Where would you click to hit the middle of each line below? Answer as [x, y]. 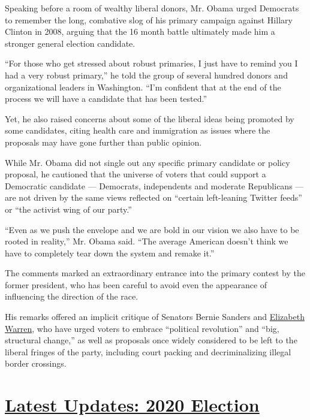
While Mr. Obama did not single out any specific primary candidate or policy [148, 162]
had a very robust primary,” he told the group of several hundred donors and [146, 75]
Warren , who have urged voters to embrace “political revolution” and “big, [142, 328]
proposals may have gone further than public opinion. [103, 142]
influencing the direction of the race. [72, 296]
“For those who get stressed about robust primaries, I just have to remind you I [151, 63]
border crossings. [36, 363]
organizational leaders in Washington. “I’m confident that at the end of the [143, 87]
